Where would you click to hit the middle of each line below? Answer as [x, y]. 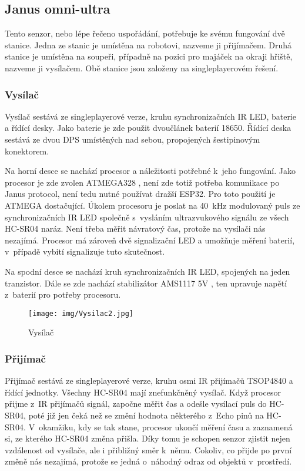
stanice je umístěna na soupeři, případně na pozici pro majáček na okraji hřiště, [149, 56]
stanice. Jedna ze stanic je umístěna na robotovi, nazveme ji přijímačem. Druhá [148, 45]
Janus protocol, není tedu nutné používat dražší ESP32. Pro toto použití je [140, 194]
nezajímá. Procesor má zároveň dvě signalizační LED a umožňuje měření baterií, [150, 240]
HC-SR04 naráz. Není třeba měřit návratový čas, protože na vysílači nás [135, 228]
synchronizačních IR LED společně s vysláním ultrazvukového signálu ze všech [147, 217]
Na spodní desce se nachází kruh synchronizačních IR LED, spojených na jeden [148, 271]
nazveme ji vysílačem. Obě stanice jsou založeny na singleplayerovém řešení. [142, 67]
